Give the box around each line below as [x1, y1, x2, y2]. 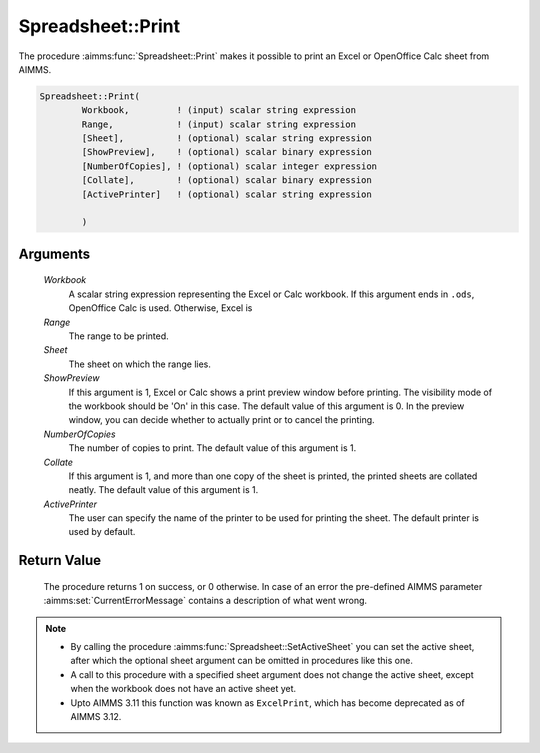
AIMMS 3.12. [70, 711, 122, 722]
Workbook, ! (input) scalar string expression [81, 105, 357, 116]
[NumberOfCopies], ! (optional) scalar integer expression [81, 160, 378, 172]
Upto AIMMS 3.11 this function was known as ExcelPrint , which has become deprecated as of [70, 696, 465, 709]
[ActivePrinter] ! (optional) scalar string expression [81, 188, 372, 200]
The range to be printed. [68, 330, 169, 342]
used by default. [68, 526, 136, 538]
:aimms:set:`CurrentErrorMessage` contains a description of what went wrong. [43, 595, 368, 607]
